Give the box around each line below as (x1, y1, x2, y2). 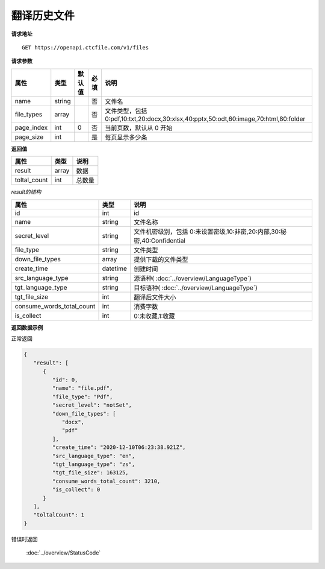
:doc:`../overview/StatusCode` (26, 549, 101, 556)
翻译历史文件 (11, 9, 75, 22)
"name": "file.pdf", (52, 385, 113, 392)
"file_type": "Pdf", (52, 393, 113, 400)
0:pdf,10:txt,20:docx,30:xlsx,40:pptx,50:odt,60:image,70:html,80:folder (104, 115, 306, 123)
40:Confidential (141, 236, 186, 244)
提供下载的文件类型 (133, 255, 188, 264)
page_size (14, 133, 44, 141)
